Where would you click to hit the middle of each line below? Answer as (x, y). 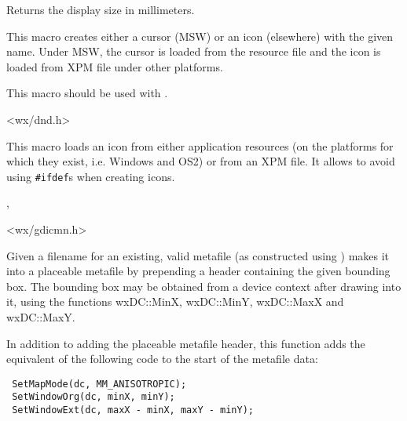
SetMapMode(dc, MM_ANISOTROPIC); (99, 384)
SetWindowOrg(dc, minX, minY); (93, 397)
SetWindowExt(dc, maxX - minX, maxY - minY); (133, 410)
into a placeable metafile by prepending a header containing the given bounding (198, 271)
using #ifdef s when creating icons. (91, 176)
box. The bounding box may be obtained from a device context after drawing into (204, 286)
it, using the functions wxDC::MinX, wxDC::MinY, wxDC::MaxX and (175, 301)
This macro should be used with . (87, 93)
